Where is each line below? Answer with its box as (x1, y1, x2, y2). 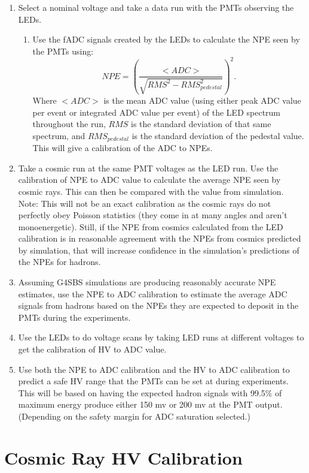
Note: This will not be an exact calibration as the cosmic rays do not (18, 197, 271, 209)
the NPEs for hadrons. (18, 255, 101, 268)
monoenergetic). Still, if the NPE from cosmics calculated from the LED (18, 220, 283, 233)
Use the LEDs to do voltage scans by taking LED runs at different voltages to (18, 331, 304, 344)
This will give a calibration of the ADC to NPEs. (32, 141, 213, 154)
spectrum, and (32, 129, 85, 141)
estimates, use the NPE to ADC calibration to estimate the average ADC (18, 287, 287, 300)
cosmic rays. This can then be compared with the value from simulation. (18, 185, 284, 197)
